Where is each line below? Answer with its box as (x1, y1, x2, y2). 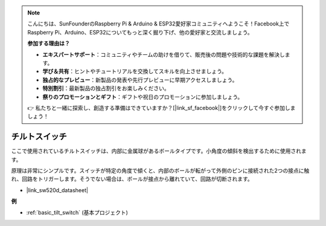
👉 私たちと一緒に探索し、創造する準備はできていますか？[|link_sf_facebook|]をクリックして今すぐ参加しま (27, 104, 296, 111)
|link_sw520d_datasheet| (26, 186, 89, 193)
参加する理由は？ (27, 40, 70, 47)
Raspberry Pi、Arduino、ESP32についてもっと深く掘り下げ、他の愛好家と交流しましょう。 (27, 28, 253, 36)
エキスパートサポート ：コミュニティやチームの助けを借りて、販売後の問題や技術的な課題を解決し (42, 51, 285, 58)
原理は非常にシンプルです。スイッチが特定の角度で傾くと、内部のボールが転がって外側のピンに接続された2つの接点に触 (11, 167, 310, 174)
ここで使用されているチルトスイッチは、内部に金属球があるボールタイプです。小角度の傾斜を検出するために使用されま (11, 147, 307, 155)
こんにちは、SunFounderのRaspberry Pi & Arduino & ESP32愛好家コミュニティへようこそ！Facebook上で (27, 20, 290, 27)
